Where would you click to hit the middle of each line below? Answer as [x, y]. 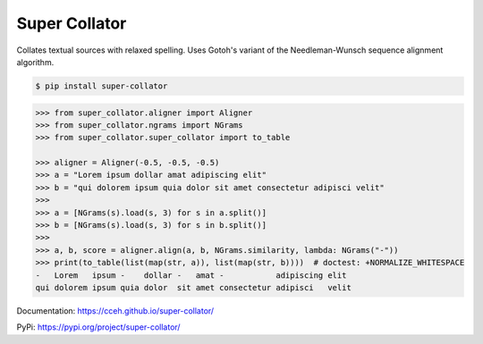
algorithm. [35, 62]
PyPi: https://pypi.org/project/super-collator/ [98, 327]
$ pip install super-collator [102, 86]
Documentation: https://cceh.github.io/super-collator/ [115, 310]
